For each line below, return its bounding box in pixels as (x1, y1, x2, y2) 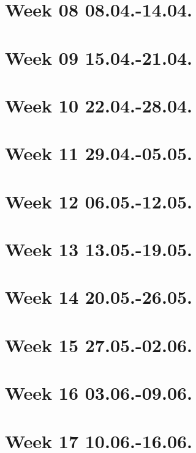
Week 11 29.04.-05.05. (5, 141, 193, 166)
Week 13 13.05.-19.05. (5, 237, 193, 262)
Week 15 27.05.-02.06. (5, 332, 193, 357)
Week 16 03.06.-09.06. (5, 380, 193, 405)
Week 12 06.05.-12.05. (5, 188, 193, 213)
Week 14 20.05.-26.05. (5, 284, 193, 309)
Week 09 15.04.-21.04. (5, 45, 193, 70)
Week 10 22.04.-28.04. (5, 92, 193, 117)
